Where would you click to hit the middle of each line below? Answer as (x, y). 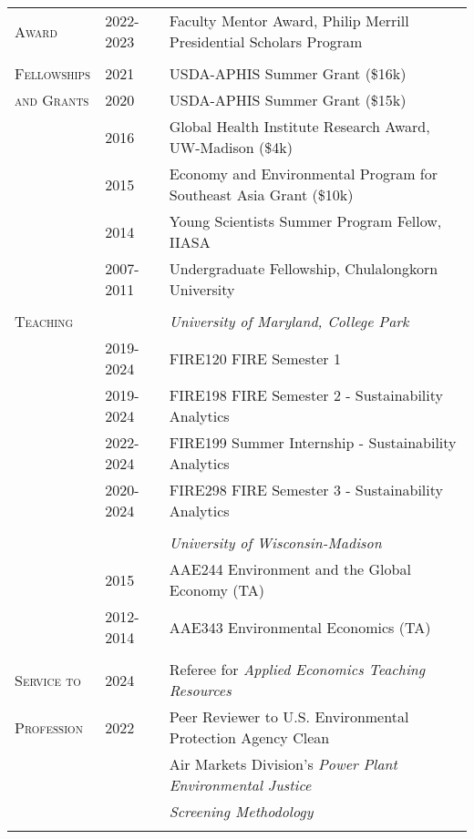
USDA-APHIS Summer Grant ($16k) (288, 73)
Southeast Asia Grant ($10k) (261, 194)
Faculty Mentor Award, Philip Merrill (289, 20)
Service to (48, 680)
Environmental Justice (240, 785)
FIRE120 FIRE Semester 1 (255, 358)
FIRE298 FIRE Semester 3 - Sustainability (306, 490)
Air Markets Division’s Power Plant (283, 764)
